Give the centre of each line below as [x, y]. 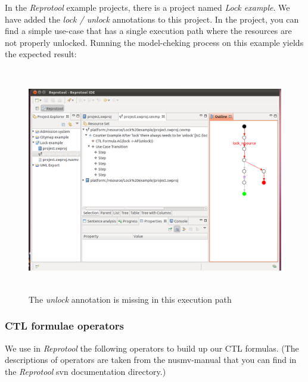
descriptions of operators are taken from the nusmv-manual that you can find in [151, 360]
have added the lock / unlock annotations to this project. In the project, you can [152, 19]
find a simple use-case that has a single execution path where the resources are [148, 31]
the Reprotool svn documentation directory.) [85, 371]
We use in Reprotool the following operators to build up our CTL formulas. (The [152, 348]
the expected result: [41, 54]
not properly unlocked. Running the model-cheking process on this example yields [154, 42]
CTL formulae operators [64, 326]
